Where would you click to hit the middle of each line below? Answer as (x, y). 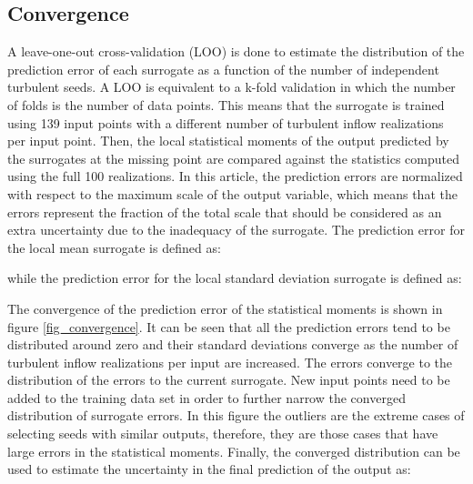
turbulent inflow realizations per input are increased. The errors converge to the (230, 362)
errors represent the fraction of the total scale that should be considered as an (225, 212)
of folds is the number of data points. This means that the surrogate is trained (226, 104)
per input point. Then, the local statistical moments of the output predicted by (228, 141)
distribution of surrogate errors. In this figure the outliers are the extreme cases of (236, 415)
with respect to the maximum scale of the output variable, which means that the (232, 193)
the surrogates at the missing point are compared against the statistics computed (233, 158)
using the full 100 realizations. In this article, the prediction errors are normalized (235, 176)
